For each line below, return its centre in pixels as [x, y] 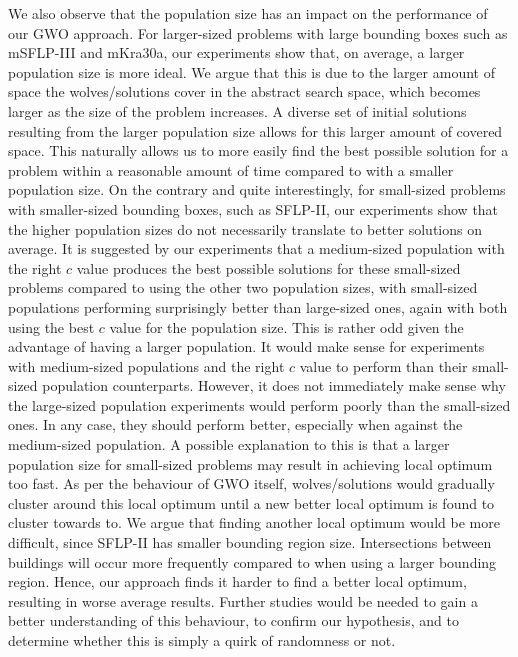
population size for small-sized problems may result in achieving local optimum [250, 463]
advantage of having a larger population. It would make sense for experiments [246, 346]
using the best [51, 326]
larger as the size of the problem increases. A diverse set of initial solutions [237, 110]
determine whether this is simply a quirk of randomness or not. [202, 640]
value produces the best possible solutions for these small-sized [268, 267]
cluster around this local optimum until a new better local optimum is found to [251, 502]
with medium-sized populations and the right [146, 365]
